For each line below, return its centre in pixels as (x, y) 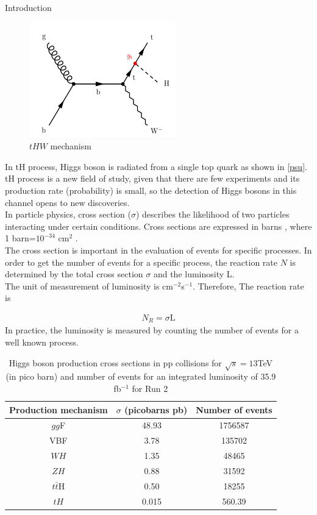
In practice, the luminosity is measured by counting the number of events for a (152, 330)
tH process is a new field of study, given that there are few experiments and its (152, 178)
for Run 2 (150, 388)
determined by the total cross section (74, 274)
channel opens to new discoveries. (67, 202)
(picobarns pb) (156, 409)
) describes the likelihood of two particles (212, 214)
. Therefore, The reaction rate (248, 286)
